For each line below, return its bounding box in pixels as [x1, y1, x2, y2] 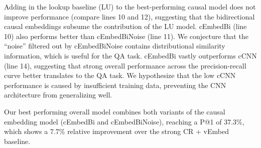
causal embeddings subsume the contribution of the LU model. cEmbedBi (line [4, 21, 247, 31]
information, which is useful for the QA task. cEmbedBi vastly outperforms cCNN [4, 50, 257, 60]
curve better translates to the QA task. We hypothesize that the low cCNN [4, 70, 236, 80]
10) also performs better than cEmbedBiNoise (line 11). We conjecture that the [4, 30, 248, 41]
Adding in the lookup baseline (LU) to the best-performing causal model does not [4, 1, 256, 11]
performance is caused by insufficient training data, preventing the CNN [4, 79, 226, 90]
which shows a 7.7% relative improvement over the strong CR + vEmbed [4, 126, 229, 136]
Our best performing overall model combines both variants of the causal [4, 106, 225, 116]
